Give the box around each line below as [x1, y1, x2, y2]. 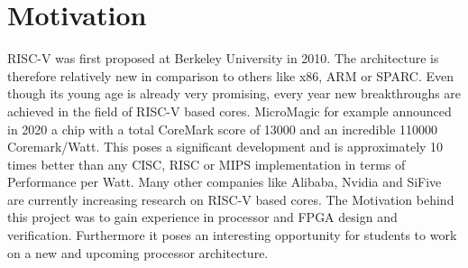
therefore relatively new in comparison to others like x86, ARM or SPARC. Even [7, 66, 454, 85]
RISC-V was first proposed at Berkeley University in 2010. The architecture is [7, 49, 439, 68]
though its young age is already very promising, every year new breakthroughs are [7, 84, 462, 103]
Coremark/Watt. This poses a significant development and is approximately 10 [7, 137, 444, 156]
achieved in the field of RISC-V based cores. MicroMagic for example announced [7, 101, 452, 120]
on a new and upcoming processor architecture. [7, 243, 269, 262]
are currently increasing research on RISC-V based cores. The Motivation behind [7, 189, 454, 208]
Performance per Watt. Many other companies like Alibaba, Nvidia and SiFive [7, 172, 442, 191]
